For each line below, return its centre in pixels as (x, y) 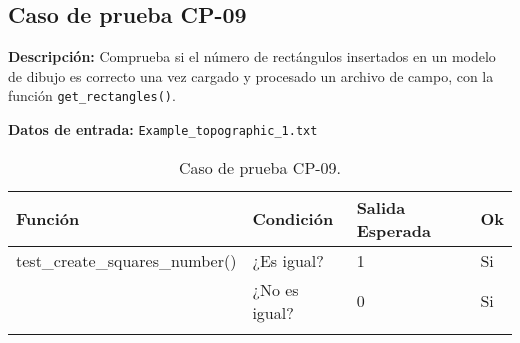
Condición (293, 219)
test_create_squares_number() (126, 260)
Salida (381, 207)
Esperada (393, 230)
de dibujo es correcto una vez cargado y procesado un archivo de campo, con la (251, 75)
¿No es (275, 289)
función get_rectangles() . (92, 95)
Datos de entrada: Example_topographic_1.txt (163, 129)
